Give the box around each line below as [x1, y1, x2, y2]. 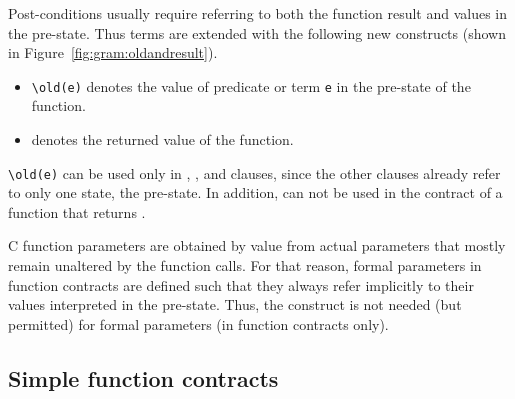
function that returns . [8, 201, 146, 222]
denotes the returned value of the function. [31, 129, 294, 150]
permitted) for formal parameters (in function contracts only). [8, 313, 389, 334]
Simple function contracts [8, 362, 279, 393]
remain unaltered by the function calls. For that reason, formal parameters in [8, 255, 482, 276]
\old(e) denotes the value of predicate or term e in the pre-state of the [31, 75, 471, 96]
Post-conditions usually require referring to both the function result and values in [8, 3, 508, 23]
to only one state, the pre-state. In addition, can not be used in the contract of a [8, 182, 503, 203]
